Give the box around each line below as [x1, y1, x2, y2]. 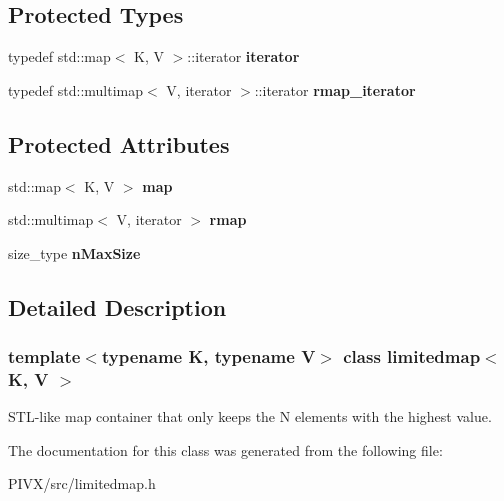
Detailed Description [8, 291, 227, 322]
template [8, 344, 81, 369]
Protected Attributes [8, 128, 230, 159]
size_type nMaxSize [8, 242, 141, 263]
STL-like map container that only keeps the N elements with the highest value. [8, 406, 492, 427]
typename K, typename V [101, 344, 316, 369]
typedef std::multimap [8, 79, 144, 100]
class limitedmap [343, 344, 481, 369]
